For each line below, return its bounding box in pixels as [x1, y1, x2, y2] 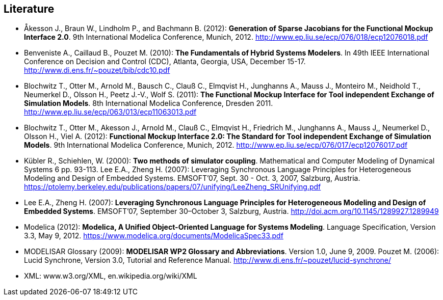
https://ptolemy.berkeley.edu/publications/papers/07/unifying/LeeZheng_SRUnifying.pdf [24, 182, 321, 192]
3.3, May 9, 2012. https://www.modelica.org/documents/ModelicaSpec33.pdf [24, 231, 283, 240]
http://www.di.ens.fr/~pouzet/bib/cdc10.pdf [24, 66, 170, 75]
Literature [4, 3, 55, 15]
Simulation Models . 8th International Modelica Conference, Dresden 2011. [24, 99, 273, 108]
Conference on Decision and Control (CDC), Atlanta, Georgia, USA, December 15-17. [24, 57, 306, 66]
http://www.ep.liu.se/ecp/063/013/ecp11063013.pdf [24, 107, 197, 117]
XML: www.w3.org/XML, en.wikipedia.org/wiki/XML [24, 271, 197, 281]
